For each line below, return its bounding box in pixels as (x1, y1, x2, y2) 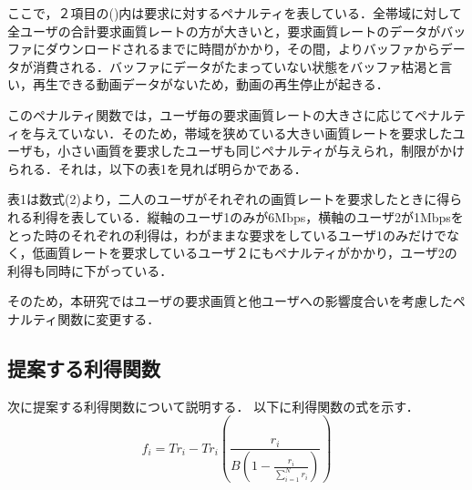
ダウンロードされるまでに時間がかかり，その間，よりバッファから (45, 39, 440, 58)
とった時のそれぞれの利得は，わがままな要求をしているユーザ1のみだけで (7, 225, 446, 244)
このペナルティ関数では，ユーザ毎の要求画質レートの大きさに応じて (7, 105, 415, 124)
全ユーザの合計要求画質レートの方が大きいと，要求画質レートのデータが (7, 21, 441, 40)
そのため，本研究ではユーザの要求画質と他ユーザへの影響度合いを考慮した (7, 291, 453, 311)
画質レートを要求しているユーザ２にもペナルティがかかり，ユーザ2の (45, 243, 457, 262)
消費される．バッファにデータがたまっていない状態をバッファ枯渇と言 (32, 56, 453, 76)
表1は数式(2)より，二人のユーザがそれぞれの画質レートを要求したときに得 (7, 189, 450, 209)
